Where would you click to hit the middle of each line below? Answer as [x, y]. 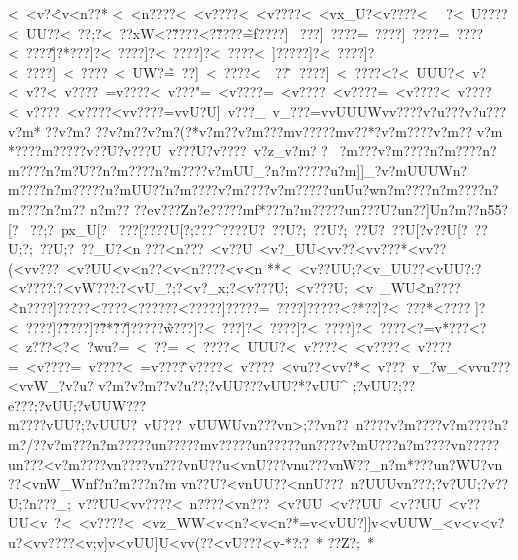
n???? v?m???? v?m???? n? [432, 424]
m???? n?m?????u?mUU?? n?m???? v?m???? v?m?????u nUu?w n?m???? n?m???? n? [253, 189]
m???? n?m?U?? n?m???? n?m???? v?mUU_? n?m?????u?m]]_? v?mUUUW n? [238, 169]
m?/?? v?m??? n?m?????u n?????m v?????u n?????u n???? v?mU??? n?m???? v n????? [254, 444]
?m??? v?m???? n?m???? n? [418, 150]
